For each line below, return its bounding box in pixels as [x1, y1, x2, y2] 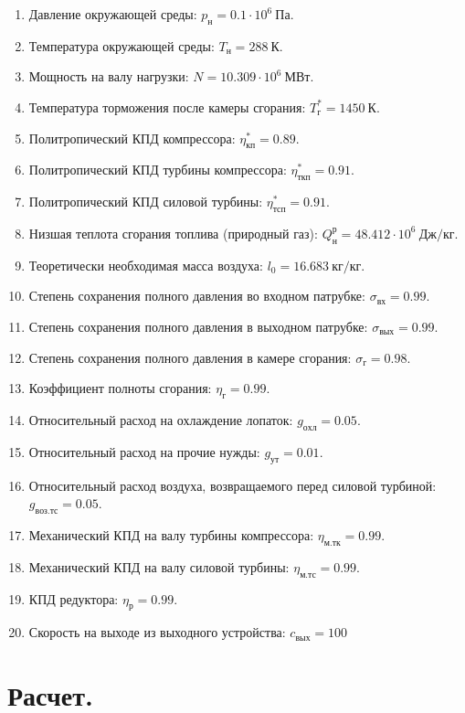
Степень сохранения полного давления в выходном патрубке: [28, 316, 368, 335]
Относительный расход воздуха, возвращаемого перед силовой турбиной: [28, 475, 437, 495]
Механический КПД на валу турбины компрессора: [28, 525, 314, 544]
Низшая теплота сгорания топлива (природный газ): [28, 223, 318, 242]
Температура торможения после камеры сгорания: [28, 97, 306, 116]
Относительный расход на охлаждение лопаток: [28, 410, 293, 429]
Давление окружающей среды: [28, 5, 197, 23]
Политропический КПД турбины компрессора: [28, 160, 287, 179]
